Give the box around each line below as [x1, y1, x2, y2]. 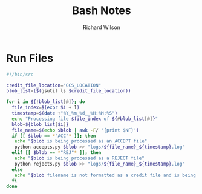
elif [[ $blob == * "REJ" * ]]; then [11, 150, 102, 156]
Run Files [6, 51, 53, 65]
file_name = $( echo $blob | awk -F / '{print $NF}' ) [11, 127, 139, 133]
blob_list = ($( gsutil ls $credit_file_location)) [6, 88, 131, 94]
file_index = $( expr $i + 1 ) [11, 104, 80, 111]
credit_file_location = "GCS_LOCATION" [6, 82, 102, 89]
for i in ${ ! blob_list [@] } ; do [6, 99, 85, 105]
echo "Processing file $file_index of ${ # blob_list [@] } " [11, 116, 158, 122]
